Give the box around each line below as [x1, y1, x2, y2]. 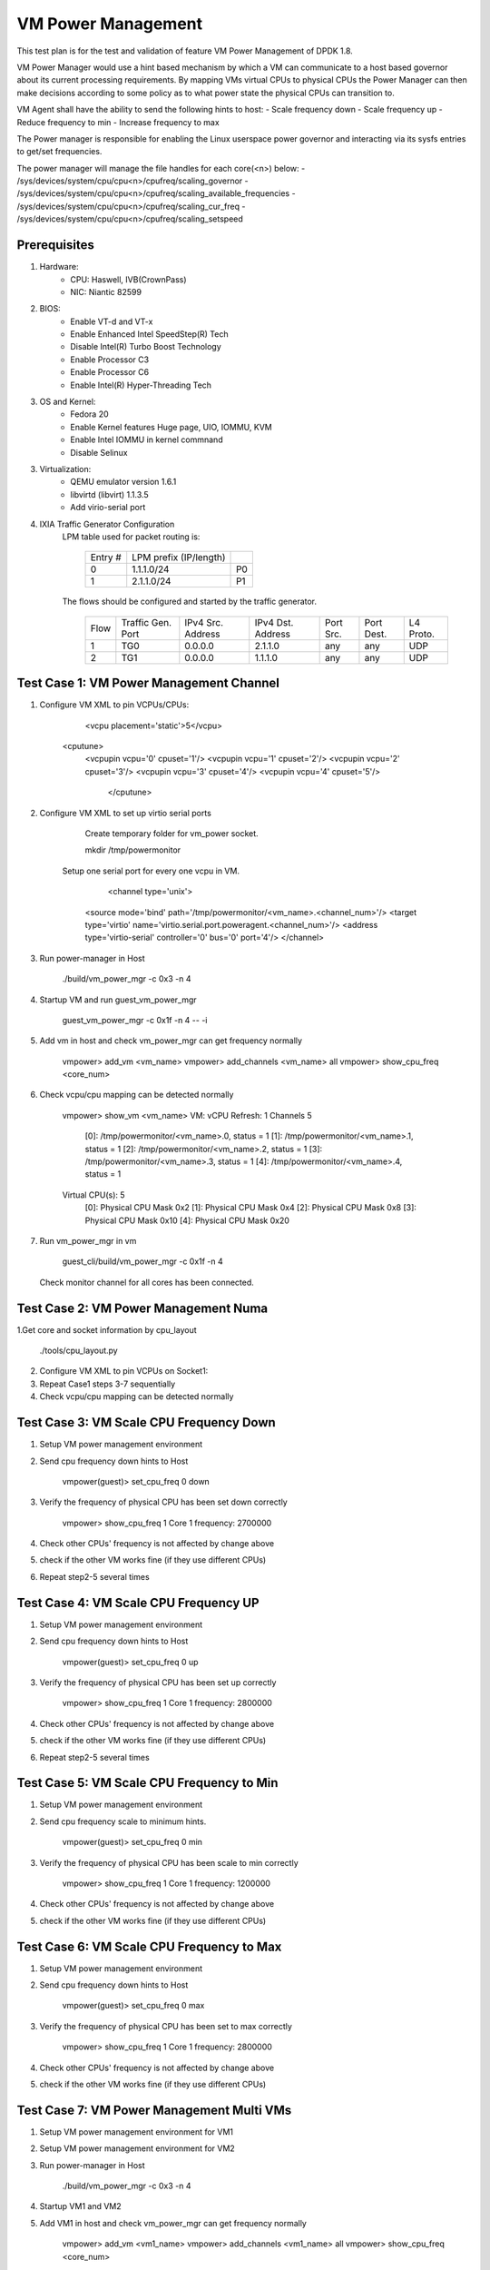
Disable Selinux [70, 447, 128, 458]
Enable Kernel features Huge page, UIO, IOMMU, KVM [70, 421, 272, 432]
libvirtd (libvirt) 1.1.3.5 [70, 489, 149, 499]
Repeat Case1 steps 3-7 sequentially [39, 1378, 176, 1389]
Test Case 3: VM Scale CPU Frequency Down [16, 1415, 276, 1430]
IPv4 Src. [184, 616, 224, 628]
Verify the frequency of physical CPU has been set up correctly [39, 1676, 277, 1688]
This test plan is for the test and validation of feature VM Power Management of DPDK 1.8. [16, 45, 353, 56]
